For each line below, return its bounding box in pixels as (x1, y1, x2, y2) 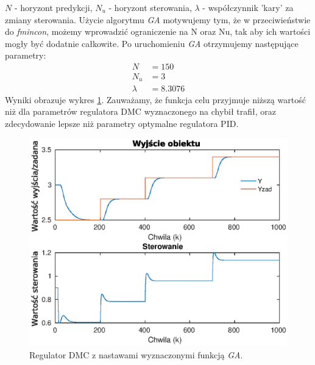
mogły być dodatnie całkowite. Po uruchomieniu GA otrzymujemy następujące (5, 37, 299, 49)
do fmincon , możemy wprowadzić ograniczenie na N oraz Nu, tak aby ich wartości (5, 25, 311, 38)
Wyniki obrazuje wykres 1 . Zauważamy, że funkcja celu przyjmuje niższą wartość (5, 93, 306, 106)
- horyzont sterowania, (108, 1, 192, 13)
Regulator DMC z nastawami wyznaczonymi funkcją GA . (29, 349, 243, 361)
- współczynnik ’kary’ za (202, 1, 294, 13)
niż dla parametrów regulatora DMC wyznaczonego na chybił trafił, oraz (5, 105, 277, 118)
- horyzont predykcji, (14, 1, 93, 13)
